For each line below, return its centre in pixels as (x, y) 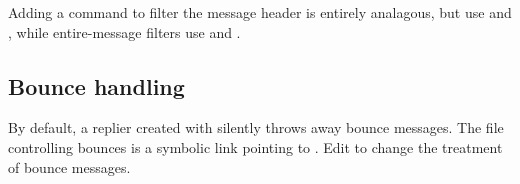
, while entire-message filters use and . (124, 31)
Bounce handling (96, 85)
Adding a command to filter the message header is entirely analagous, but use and (260, 12)
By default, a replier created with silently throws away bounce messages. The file (256, 127)
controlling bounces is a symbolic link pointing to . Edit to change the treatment (255, 146)
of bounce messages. (69, 166)
